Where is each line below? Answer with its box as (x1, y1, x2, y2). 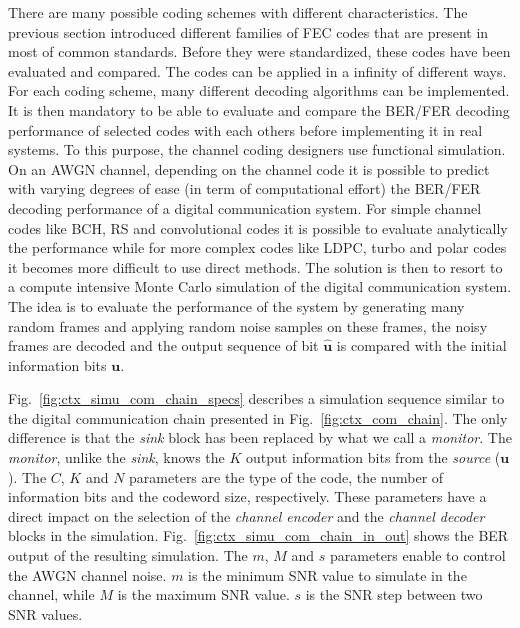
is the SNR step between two (305, 584, 483, 605)
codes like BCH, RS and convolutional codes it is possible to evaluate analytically (8, 217, 508, 238)
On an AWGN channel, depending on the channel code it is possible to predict (8, 158, 490, 179)
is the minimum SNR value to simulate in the (188, 564, 467, 585)
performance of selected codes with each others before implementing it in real (8, 119, 483, 140)
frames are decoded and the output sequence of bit (8, 335, 319, 356)
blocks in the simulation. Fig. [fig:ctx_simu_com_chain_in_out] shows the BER (8, 525, 509, 546)
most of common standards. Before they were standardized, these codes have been (8, 41, 511, 62)
